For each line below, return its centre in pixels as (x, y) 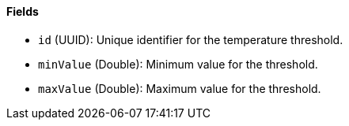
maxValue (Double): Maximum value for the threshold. (180, 88)
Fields (23, 11)
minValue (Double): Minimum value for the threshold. (178, 64)
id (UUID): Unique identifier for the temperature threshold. (191, 39)
